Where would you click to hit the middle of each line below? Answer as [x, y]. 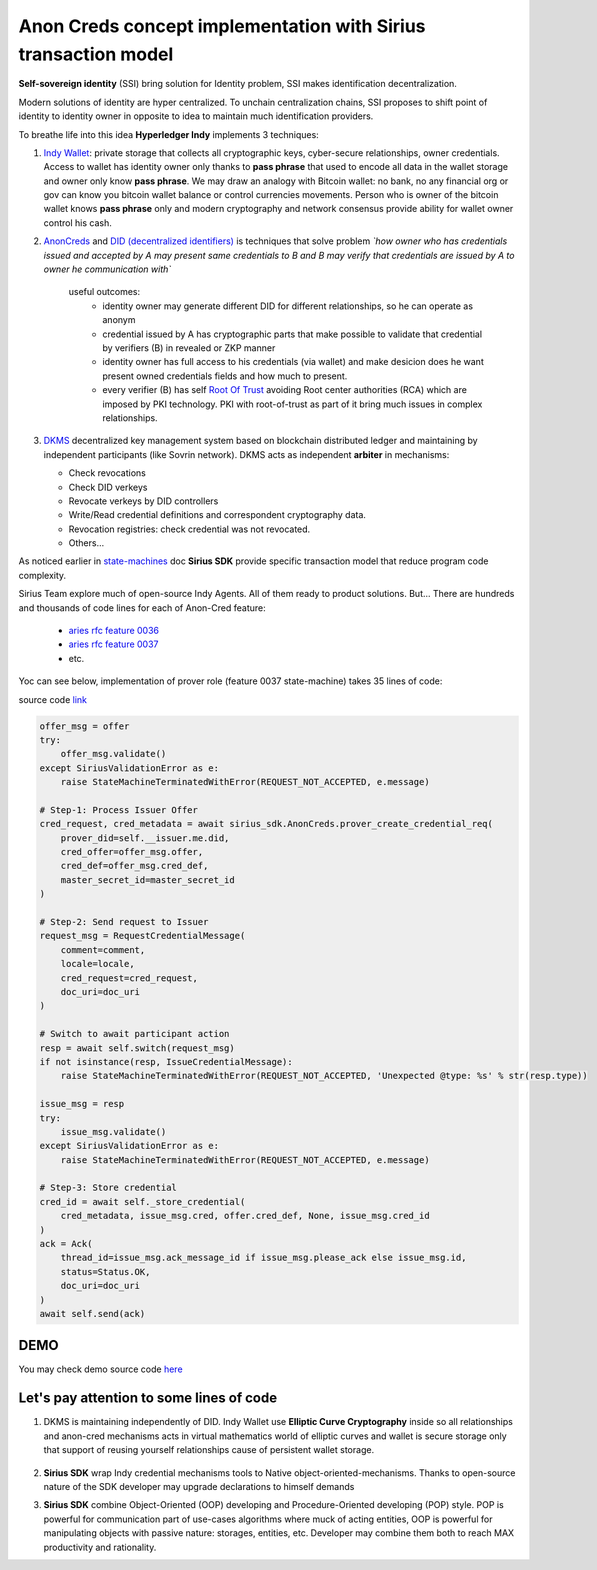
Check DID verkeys [108, 487]
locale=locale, [97, 964]
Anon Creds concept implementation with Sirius [222, 26]
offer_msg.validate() [113, 754]
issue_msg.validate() [113, 1131]
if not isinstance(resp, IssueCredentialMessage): [166, 1061]
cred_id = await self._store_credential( [142, 1201]
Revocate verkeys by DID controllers [143, 501]
